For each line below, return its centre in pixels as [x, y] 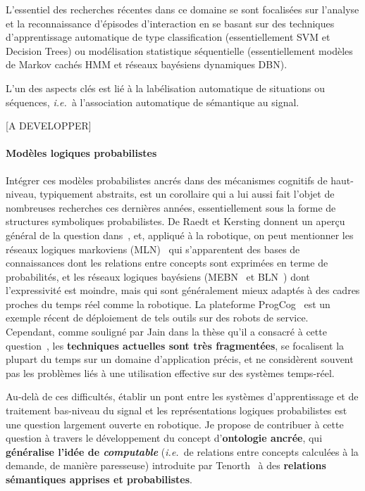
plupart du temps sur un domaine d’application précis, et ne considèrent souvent [180, 359]
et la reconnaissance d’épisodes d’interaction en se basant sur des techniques [170, 23]
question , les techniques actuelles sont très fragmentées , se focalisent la [175, 345]
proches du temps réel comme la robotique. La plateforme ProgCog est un [168, 304]
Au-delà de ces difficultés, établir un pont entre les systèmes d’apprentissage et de [182, 396]
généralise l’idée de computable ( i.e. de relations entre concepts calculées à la [182, 451]
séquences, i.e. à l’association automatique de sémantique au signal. [153, 102]
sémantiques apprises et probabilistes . [99, 479]
